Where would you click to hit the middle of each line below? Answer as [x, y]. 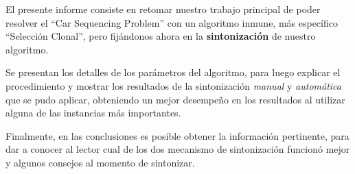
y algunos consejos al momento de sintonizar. [100, 162]
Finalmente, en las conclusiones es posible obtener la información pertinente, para [177, 135]
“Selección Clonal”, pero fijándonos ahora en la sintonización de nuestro [161, 36]
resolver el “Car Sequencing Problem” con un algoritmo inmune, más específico [172, 22]
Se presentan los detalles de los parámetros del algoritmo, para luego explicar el [173, 72]
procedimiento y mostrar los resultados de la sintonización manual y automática [173, 85]
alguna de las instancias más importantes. [93, 113]
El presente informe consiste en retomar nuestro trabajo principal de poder [163, 9]
